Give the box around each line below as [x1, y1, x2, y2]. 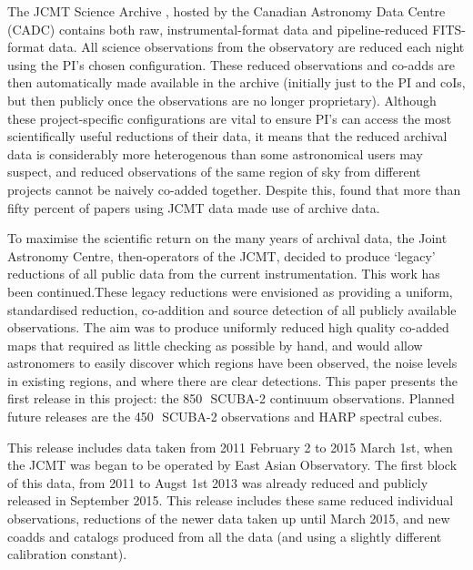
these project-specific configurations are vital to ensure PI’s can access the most [7, 108, 452, 127]
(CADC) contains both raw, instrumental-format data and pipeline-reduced [7, 19, 428, 38]
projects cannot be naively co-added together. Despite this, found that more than [7, 179, 461, 198]
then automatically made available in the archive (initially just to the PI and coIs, [7, 73, 466, 92]
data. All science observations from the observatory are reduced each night [48, 37, 465, 56]
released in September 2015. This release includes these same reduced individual [7, 491, 454, 510]
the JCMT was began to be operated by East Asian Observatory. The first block [7, 455, 458, 474]
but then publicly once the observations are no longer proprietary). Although [7, 90, 437, 109]
